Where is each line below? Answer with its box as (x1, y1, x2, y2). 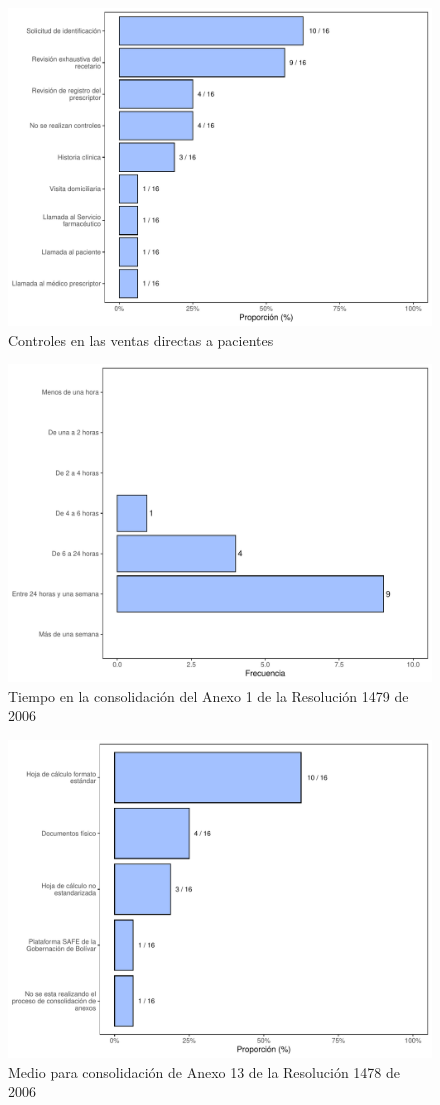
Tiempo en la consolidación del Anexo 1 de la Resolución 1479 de (8, 685, 409, 706)
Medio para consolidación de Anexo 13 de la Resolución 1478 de (8, 1061, 400, 1082)
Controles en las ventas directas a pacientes (8, 329, 274, 350)
